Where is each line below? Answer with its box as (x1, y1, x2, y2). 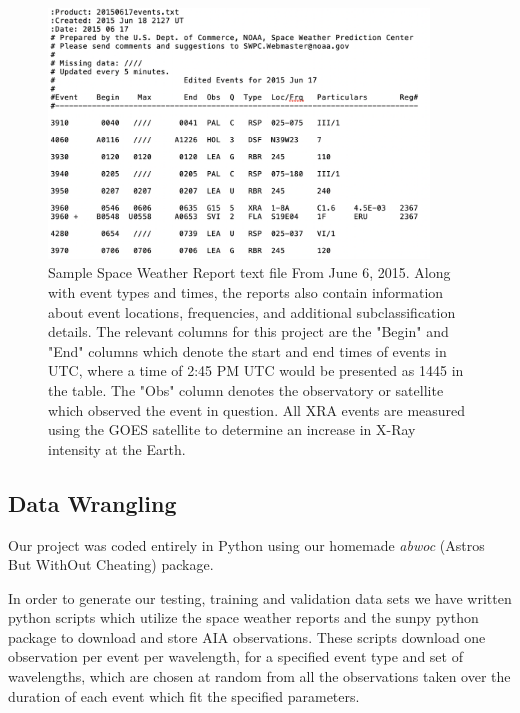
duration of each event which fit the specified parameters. (8, 685, 360, 706)
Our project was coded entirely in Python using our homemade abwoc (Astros (8, 534, 485, 555)
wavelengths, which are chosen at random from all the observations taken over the (8, 666, 511, 687)
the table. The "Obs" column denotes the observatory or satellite (48, 379, 444, 400)
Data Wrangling (8, 487, 177, 518)
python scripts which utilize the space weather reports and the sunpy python (8, 607, 479, 628)
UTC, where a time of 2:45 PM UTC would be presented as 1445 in (48, 360, 464, 381)
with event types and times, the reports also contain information (48, 281, 444, 302)
